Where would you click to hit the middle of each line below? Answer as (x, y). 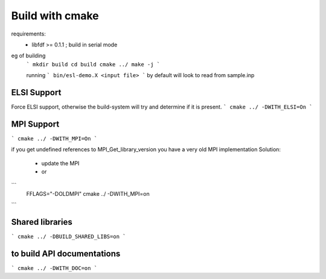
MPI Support (35, 124)
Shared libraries (42, 222)
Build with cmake (55, 16)
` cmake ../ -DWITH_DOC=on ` (54, 268)
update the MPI (60, 163)
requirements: (29, 34)
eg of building (28, 56)
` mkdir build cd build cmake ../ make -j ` (93, 64)
